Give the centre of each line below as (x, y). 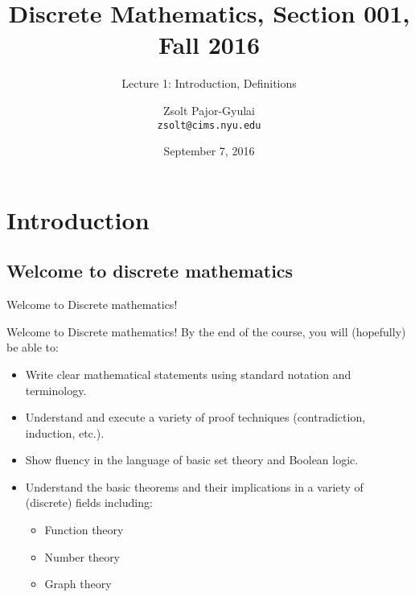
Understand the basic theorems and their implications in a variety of (194, 486)
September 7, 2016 (209, 151)
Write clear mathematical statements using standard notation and (188, 374)
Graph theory (78, 584)
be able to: (33, 347)
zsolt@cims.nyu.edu (209, 125)
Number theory (82, 556)
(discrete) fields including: (89, 502)
